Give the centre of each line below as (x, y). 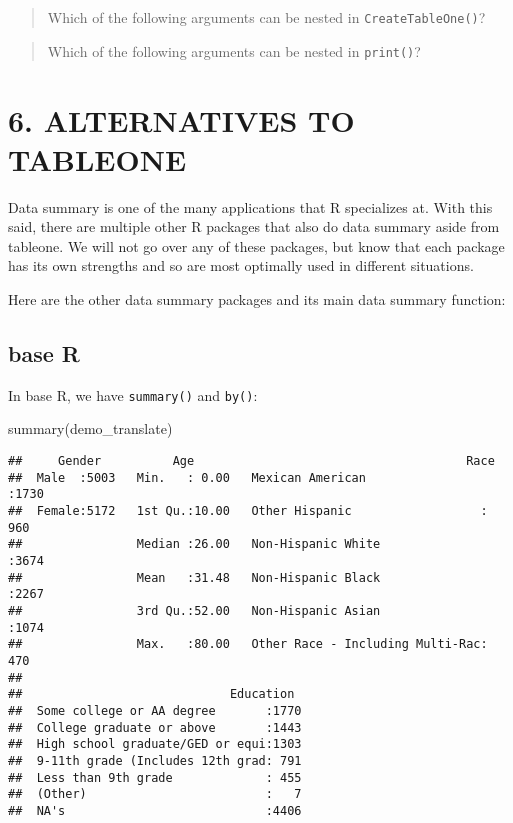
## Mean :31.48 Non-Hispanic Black (194, 577)
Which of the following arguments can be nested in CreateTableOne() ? (266, 17)
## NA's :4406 (155, 810)
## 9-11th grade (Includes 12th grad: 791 (155, 760)
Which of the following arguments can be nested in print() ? (234, 50)
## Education (151, 694)
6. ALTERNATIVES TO (181, 119)
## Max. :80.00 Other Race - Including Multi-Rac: (248, 644)
